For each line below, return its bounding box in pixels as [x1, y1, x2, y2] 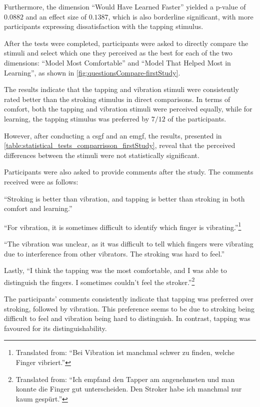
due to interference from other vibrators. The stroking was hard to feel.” [4, 248, 225, 258]
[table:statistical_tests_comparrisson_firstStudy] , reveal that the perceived [4, 140, 235, 150]
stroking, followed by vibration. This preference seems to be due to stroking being [4, 303, 255, 313]
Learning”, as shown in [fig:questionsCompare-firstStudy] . [4, 67, 180, 77]
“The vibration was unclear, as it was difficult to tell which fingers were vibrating [4, 238, 253, 248]
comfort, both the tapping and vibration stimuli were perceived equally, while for [4, 103, 252, 114]
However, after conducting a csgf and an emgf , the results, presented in [4, 130, 222, 140]
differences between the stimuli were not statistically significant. [4, 149, 199, 160]
